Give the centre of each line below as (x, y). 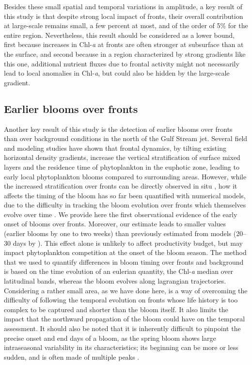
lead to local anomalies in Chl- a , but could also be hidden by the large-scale (117, 73)
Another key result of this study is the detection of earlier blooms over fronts (118, 129)
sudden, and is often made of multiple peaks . (72, 357)
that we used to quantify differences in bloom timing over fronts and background (124, 262)
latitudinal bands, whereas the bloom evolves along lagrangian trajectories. (115, 281)
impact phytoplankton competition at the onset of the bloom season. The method (125, 252)
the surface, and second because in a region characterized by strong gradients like (125, 54)
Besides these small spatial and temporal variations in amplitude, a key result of (123, 6)
